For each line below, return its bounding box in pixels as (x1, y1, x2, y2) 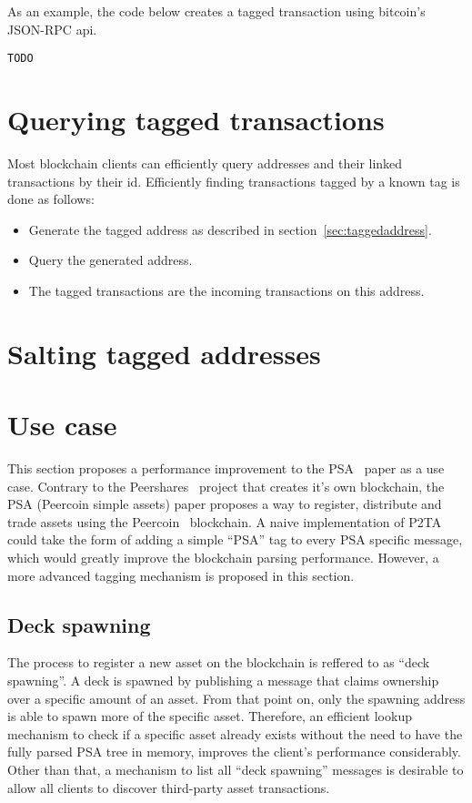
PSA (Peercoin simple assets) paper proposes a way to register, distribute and (7, 494, 442, 513)
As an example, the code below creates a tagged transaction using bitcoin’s (7, 2, 426, 20)
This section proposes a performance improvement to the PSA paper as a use (7, 459, 445, 478)
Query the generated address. (28, 250, 193, 269)
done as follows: (7, 189, 95, 208)
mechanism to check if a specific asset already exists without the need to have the (7, 724, 463, 743)
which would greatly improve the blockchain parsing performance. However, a (7, 548, 439, 566)
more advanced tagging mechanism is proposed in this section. (7, 565, 355, 584)
